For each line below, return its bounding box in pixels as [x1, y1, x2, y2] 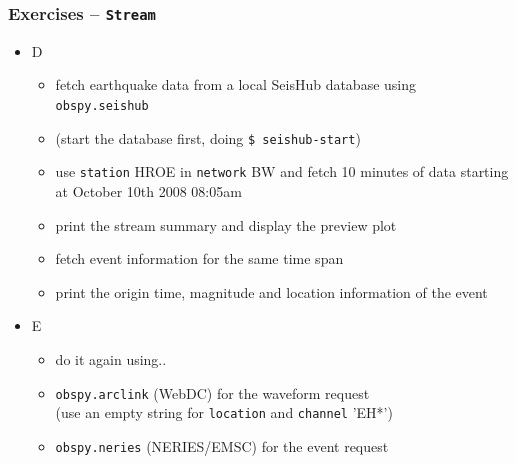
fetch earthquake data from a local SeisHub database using [55, 74, 417, 95]
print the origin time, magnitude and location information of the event [55, 281, 488, 302]
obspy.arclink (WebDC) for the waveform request [55, 382, 370, 403]
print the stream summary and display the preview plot [55, 214, 397, 235]
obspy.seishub [55, 98, 149, 113]
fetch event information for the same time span [55, 248, 344, 269]
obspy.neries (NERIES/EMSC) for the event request [55, 435, 389, 456]
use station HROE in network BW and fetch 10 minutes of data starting [55, 161, 509, 182]
